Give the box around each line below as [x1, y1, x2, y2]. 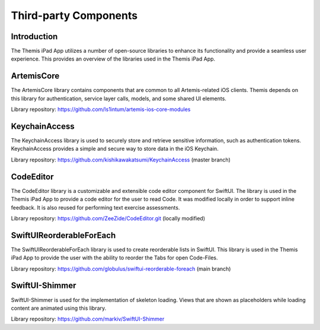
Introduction [11, 31, 58, 42]
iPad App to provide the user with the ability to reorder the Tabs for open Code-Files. [11, 254, 218, 261]
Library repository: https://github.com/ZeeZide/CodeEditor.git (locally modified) [11, 214, 206, 222]
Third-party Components [11, 9, 138, 22]
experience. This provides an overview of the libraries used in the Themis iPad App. [11, 55, 216, 62]
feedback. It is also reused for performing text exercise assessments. [11, 204, 180, 211]
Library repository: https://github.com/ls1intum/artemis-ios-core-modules [11, 106, 191, 113]
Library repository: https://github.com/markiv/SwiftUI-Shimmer [11, 315, 165, 323]
